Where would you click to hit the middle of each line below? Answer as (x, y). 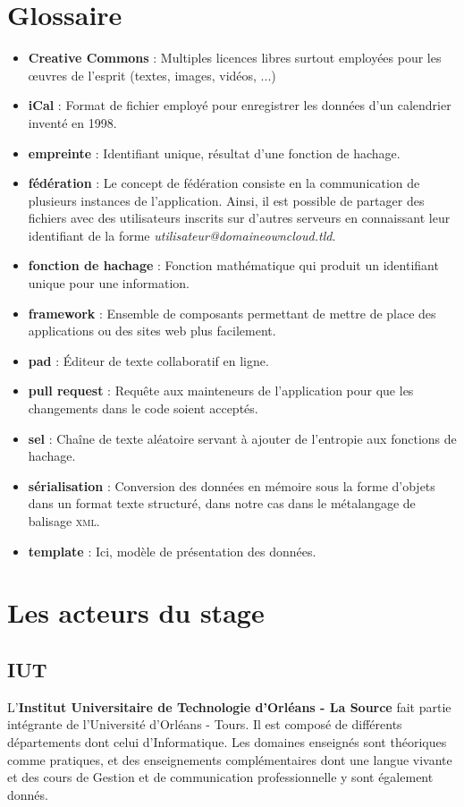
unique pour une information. (109, 283)
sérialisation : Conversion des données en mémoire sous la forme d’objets (232, 485)
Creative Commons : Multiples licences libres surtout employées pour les (235, 58)
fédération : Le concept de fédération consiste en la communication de (224, 183)
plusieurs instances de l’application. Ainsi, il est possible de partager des (226, 200)
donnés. (28, 794)
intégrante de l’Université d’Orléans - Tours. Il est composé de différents (205, 724)
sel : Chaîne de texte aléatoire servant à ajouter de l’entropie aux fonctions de (242, 438)
